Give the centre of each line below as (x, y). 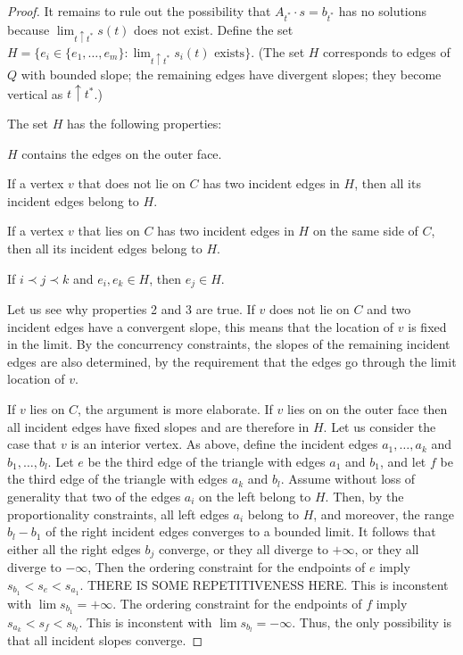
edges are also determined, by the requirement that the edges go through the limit (232, 361)
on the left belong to (255, 497)
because (29, 29)
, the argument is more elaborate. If (175, 409)
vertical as (35, 93)
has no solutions (383, 11)
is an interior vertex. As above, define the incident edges (224, 444)
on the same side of (365, 231)
